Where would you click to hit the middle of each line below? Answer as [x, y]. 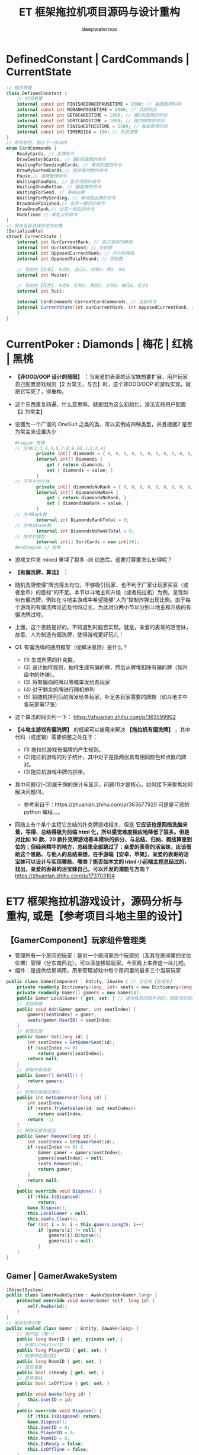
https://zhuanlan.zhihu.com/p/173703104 [65, 876]
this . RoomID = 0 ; [49, 1438]
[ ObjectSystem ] [25, 1290]
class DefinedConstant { [37, 93]
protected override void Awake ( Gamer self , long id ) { [86, 1301]
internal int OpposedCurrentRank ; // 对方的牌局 [76, 253]
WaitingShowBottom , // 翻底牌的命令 [59, 187]
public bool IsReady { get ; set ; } [61, 1372]
